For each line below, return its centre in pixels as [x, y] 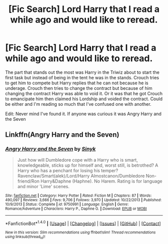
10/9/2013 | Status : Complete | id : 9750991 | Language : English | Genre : [67, 204]
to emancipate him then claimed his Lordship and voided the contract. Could [84, 99]
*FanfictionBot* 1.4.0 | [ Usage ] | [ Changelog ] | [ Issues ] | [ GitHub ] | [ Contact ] [83, 223]
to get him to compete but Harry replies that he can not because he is [77, 83]
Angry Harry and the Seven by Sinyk [50, 149]
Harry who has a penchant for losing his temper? [68, 170]
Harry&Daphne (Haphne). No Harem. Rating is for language [101, 181]
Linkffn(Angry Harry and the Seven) [62, 135]
